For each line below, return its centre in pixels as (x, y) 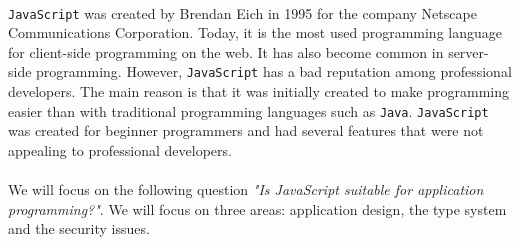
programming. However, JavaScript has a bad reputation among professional (274, 71)
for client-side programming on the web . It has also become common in (226, 51)
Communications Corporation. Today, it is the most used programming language (255, 32)
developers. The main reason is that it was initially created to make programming (258, 91)
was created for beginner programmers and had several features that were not (246, 130)
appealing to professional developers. (120, 149)
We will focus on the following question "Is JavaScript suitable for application (246, 189)
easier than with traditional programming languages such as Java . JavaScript (248, 110)
